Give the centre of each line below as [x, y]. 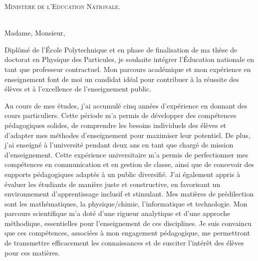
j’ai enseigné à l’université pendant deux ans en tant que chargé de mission [119, 145]
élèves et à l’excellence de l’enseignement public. [78, 89]
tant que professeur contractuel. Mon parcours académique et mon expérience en [128, 69]
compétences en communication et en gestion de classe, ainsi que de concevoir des [129, 164]
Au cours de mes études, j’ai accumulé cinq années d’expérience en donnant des [126, 105]
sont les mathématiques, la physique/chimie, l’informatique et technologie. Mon [126, 203]
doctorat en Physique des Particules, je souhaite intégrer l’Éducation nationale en [129, 59]
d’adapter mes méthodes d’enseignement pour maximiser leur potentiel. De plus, [128, 135]
